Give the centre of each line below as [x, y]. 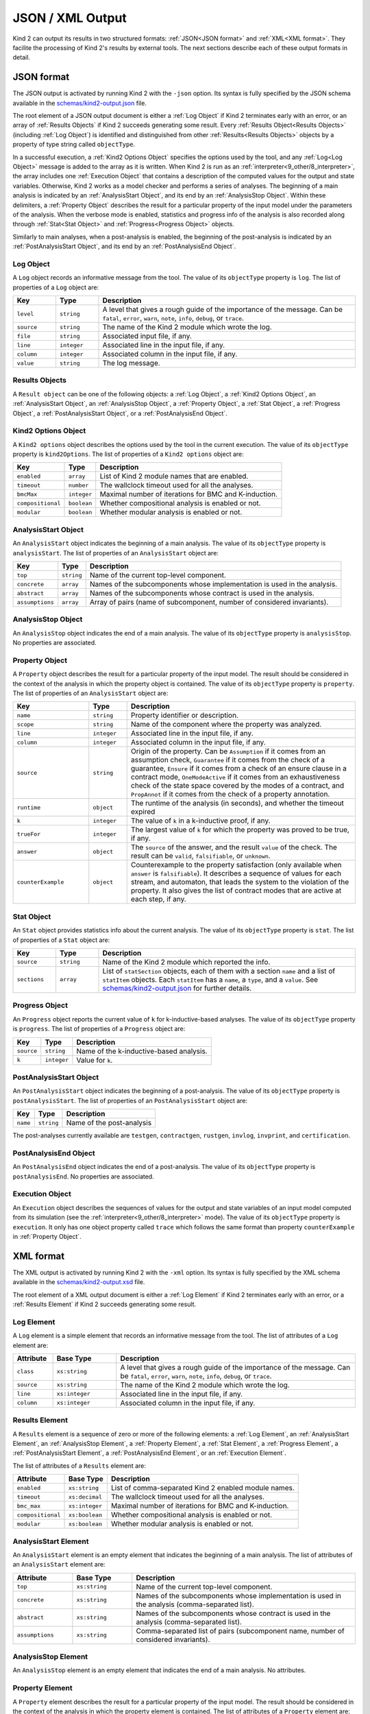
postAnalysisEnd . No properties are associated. [83, 1176]
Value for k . [95, 1060]
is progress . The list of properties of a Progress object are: [99, 1029]
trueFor [29, 834]
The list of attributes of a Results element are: [79, 1465]
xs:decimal [85, 1497]
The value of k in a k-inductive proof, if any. [200, 821]
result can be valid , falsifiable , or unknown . [200, 856]
